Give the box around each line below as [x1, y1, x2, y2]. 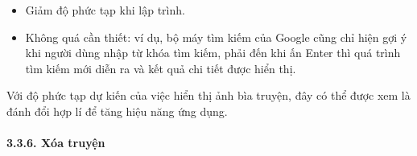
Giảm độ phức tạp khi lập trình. [25, 2, 185, 18]
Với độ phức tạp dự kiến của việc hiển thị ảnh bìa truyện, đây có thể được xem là [6, 87, 411, 104]
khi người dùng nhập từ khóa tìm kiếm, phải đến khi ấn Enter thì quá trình [25, 44, 401, 61]
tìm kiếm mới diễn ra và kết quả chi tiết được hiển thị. [25, 60, 296, 76]
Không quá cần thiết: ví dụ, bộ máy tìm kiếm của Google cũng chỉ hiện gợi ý [25, 28, 407, 45]
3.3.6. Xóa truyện [6, 134, 105, 151]
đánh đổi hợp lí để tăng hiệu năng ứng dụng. [6, 102, 228, 119]
